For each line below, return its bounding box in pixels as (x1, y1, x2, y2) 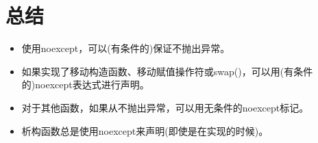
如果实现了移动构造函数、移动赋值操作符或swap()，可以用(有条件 (21, 64, 313, 78)
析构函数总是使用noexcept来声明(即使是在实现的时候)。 (21, 123, 269, 138)
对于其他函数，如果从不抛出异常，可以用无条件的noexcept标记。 (21, 100, 309, 114)
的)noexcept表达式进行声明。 (21, 77, 149, 92)
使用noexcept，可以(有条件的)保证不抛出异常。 (21, 41, 230, 55)
